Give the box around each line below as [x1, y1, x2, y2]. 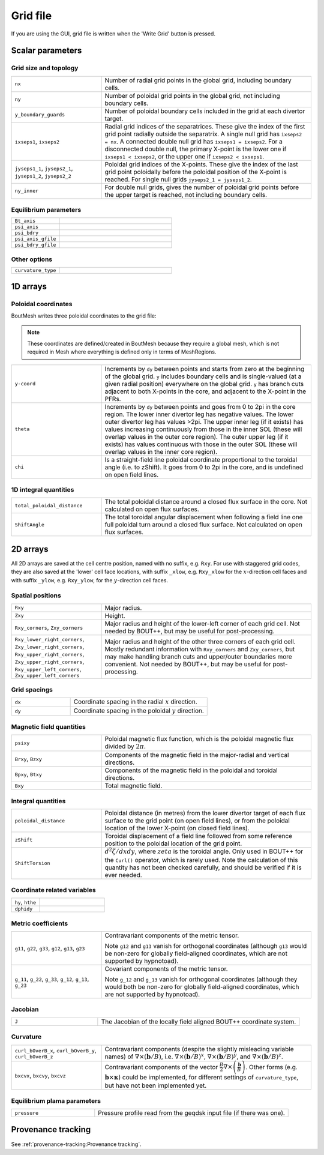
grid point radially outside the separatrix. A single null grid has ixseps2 [104, 130, 302, 138]
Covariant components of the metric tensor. [104, 965, 228, 973]
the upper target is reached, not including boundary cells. [104, 190, 267, 199]
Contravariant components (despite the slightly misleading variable [104, 1045, 294, 1053]
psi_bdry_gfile [14, 242, 56, 249]
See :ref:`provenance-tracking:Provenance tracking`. [11, 1141, 142, 1148]
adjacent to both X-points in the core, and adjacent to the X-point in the [104, 387, 306, 396]
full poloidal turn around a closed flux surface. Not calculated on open [104, 520, 302, 529]
